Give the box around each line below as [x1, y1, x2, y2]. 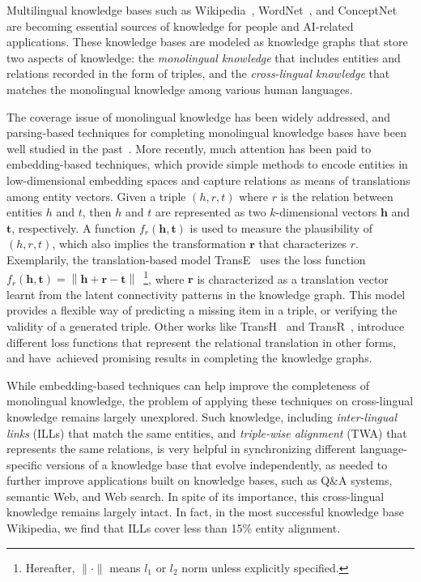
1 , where [143, 267, 185, 287]
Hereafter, [25, 558, 75, 576]
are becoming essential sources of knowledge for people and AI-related [6, 17, 354, 34]
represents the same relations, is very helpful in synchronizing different [6, 440, 356, 457]
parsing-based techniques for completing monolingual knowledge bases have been [6, 124, 406, 141]
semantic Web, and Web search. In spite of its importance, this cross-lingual [6, 487, 385, 504]
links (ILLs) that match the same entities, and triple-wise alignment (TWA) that [6, 424, 407, 441]
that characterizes [258, 235, 347, 252]
